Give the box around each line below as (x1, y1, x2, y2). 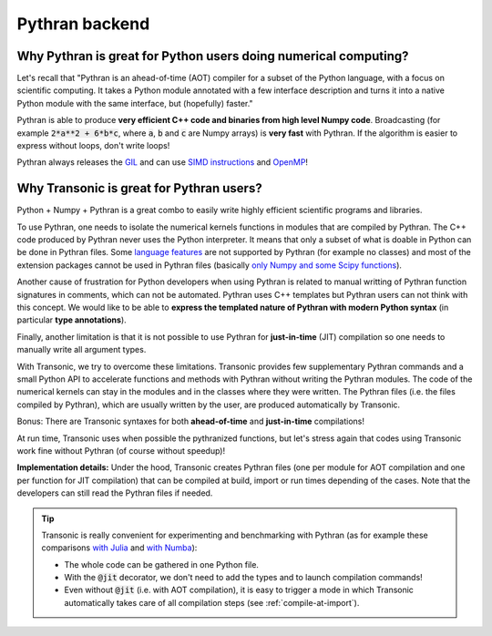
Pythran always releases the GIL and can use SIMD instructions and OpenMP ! (16, 157, 309, 168)
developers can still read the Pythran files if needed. (16, 487, 213, 498)
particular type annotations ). (16, 314, 127, 325)
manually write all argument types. (16, 344, 147, 355)
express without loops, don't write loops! (16, 140, 170, 151)
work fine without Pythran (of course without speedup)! (16, 445, 226, 456)
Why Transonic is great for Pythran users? (16, 180, 263, 196)
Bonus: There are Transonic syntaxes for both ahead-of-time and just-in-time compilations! (16, 415, 364, 427)
